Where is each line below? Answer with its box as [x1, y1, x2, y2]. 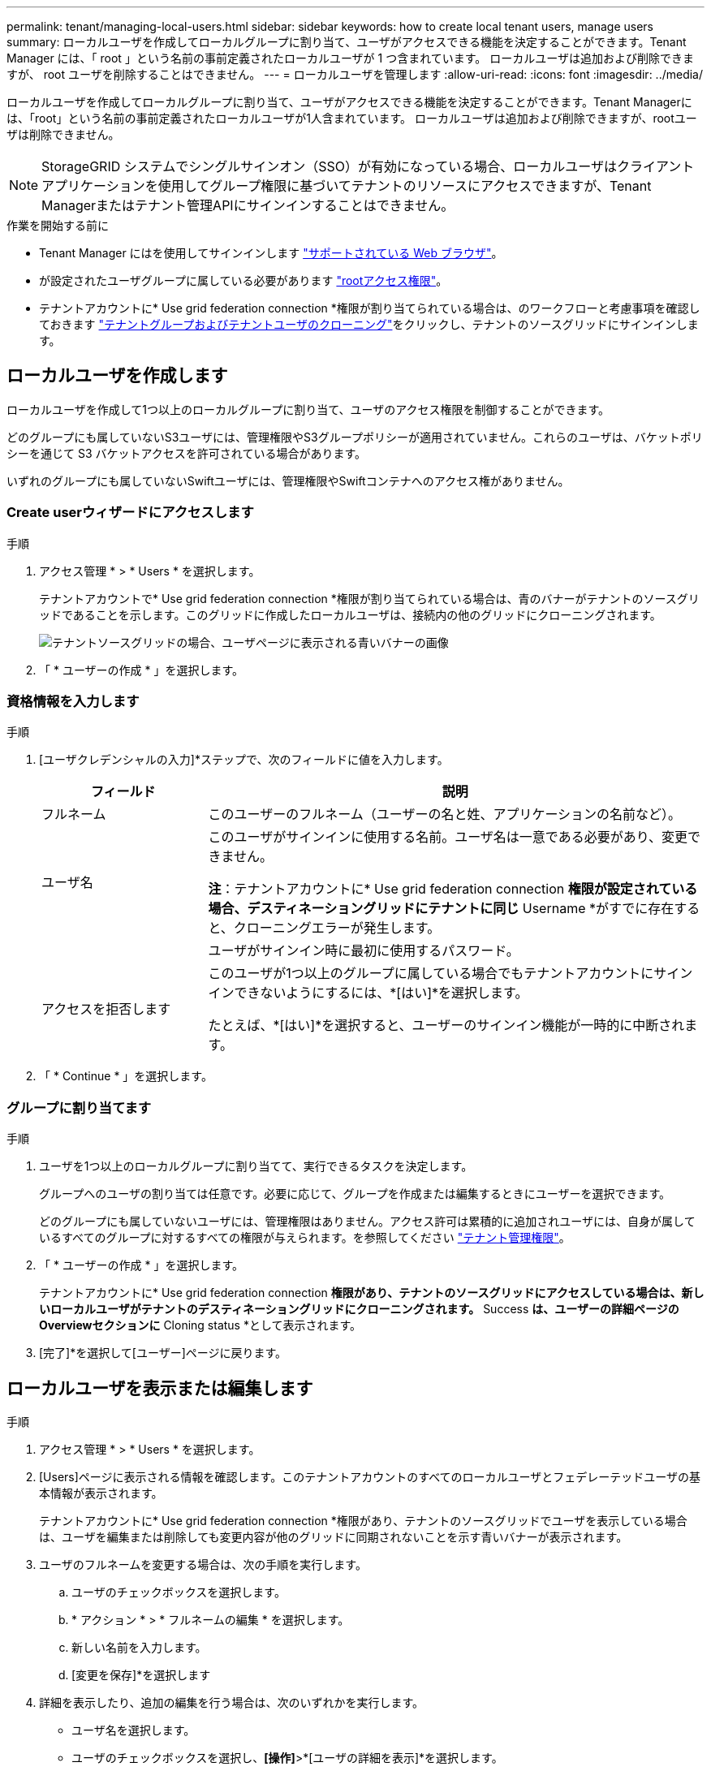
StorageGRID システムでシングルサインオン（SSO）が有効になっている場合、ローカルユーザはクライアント [41, 158, 695, 175]
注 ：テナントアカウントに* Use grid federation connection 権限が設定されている [208, 881, 698, 898]
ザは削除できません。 [6, 127, 120, 141]
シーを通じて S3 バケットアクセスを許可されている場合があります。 [6, 446, 366, 460]
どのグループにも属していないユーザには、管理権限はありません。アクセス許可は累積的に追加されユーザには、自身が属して [39, 1214, 696, 1229]
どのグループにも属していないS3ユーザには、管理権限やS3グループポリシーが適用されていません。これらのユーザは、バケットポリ [6, 429, 703, 444]
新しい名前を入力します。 [71, 1640, 207, 1654]
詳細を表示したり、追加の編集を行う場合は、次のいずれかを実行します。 [39, 1695, 424, 1709]
